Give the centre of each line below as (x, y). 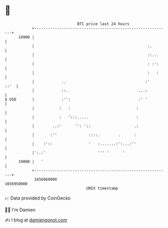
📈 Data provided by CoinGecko (38, 198)
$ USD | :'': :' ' (76, 99)
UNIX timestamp (102, 188)
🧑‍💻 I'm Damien (20, 210)
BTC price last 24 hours (103, 24)
